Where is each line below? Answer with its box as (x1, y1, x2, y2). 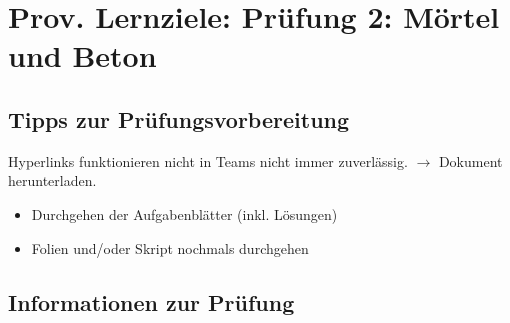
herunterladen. (8, 170, 97, 191)
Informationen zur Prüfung (8, 286, 295, 317)
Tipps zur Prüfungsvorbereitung (8, 103, 350, 134)
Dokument (438, 150, 503, 171)
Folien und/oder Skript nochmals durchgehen (31, 237, 309, 258)
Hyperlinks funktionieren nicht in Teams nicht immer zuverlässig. (8, 150, 408, 171)
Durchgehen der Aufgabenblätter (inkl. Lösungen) (31, 203, 338, 224)
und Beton (8, 35, 157, 76)
